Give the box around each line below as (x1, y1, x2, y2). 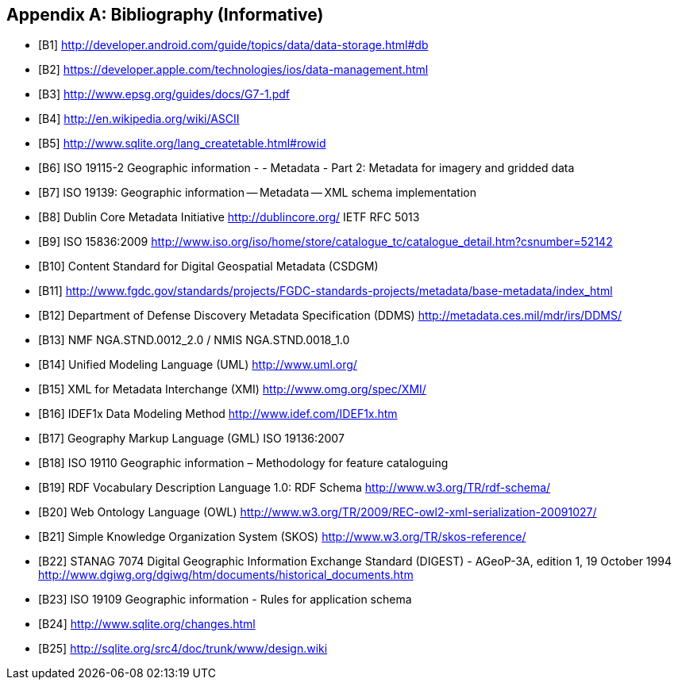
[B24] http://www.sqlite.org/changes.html (38, 617, 256, 631)
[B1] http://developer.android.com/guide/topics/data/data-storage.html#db (38, 38, 429, 52)
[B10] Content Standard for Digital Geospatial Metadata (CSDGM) (38, 259, 379, 274)
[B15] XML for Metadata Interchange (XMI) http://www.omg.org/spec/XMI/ (38, 382, 426, 397)
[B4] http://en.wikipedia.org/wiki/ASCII (38, 112, 240, 126)
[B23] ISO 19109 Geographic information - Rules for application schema (38, 592, 412, 607)
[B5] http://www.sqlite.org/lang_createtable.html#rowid (38, 136, 326, 151)
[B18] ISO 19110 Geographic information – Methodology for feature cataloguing (38, 456, 449, 470)
